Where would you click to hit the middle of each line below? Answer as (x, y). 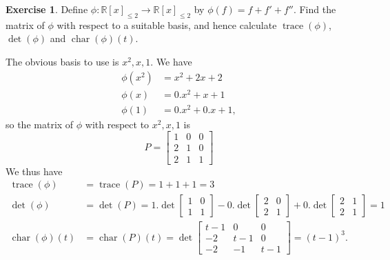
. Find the (315, 9)
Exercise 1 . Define (47, 9)
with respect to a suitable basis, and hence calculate (167, 24)
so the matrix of (40, 124)
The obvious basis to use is (62, 61)
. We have (171, 61)
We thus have (34, 171)
